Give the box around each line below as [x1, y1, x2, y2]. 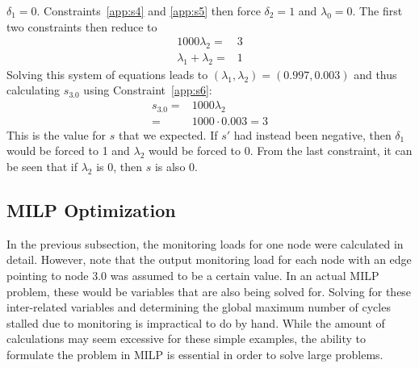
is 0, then [96, 158, 143, 175]
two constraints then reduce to [6, 18, 157, 35]
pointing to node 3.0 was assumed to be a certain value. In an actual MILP [6, 267, 379, 284]
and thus [354, 65, 397, 82]
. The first [352, 2, 403, 19]
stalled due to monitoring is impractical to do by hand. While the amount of [6, 314, 385, 331]
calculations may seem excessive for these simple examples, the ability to [6, 330, 366, 347]
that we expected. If [118, 126, 218, 143]
